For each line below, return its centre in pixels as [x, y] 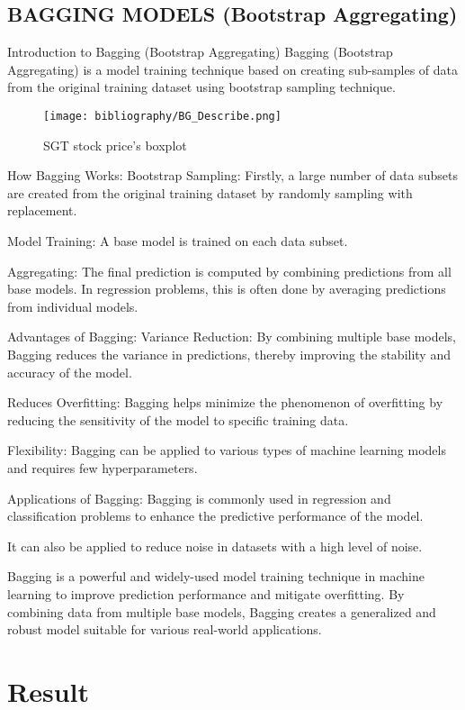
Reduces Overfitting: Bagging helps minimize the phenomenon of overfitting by [225, 402]
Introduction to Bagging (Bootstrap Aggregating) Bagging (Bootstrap [200, 52]
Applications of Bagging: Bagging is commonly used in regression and [199, 498]
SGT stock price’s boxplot [115, 145]
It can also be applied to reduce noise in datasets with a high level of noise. [215, 546]
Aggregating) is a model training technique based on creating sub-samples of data [233, 69]
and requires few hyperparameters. [103, 467]
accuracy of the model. [70, 372]
